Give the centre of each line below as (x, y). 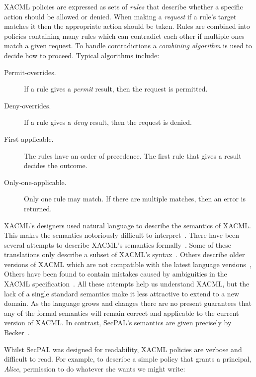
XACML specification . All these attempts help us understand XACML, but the (127, 284)
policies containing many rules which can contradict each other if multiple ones (124, 36)
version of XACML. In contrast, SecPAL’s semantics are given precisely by (118, 323)
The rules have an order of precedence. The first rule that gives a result (133, 155)
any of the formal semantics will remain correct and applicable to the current (122, 313)
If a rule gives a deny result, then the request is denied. (108, 122)
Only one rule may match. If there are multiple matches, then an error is (135, 199)
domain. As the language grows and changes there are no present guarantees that (128, 303)
